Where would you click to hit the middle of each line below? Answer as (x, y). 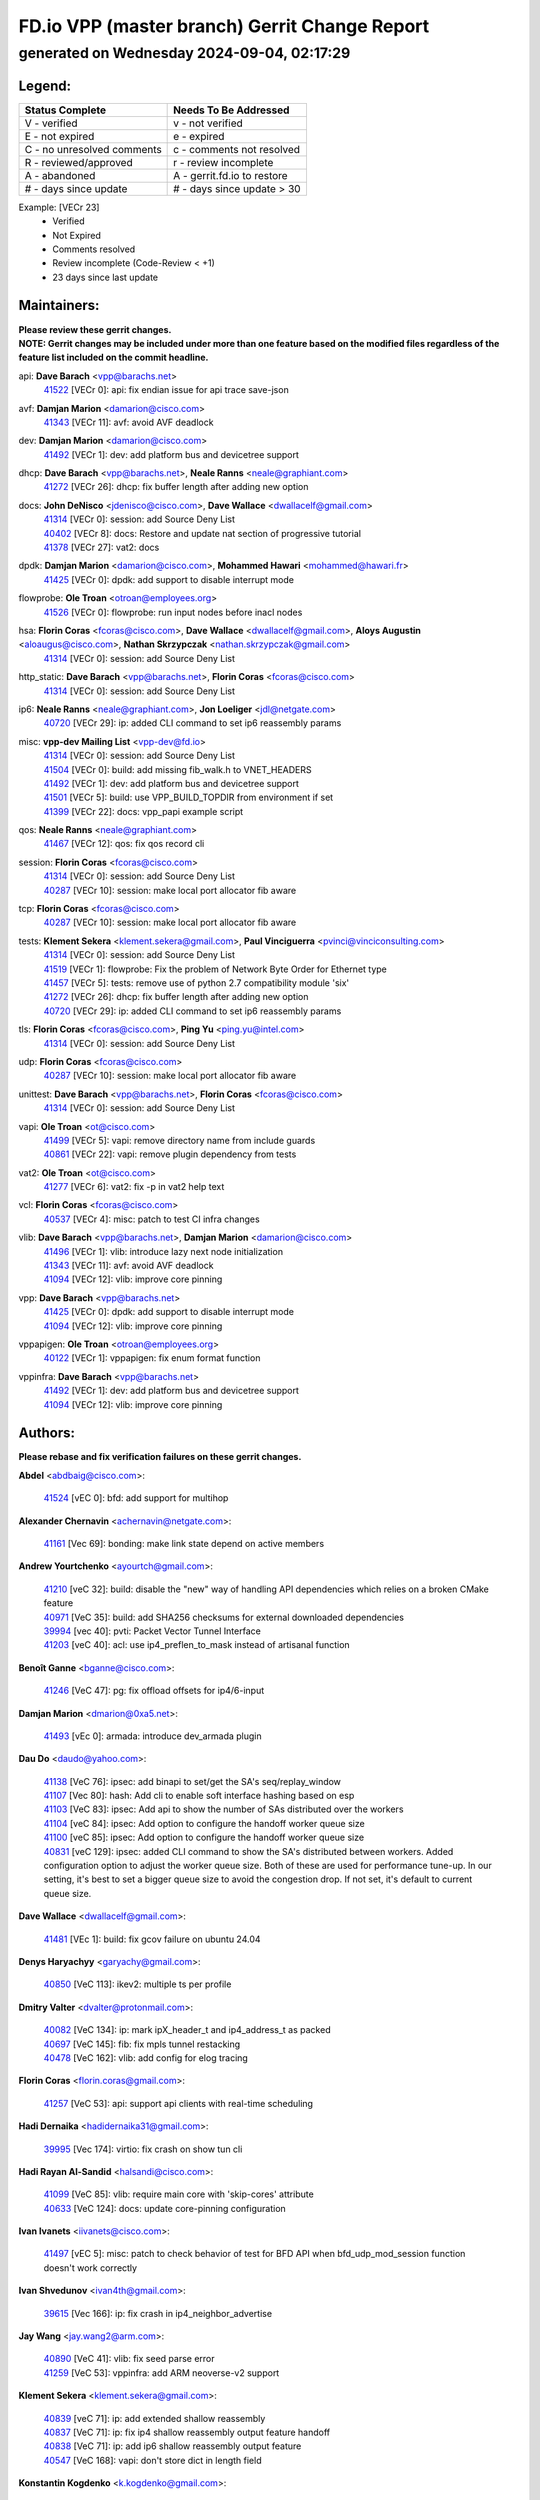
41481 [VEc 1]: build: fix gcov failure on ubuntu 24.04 (152, 1939)
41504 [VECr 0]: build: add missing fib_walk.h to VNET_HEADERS (177, 769)
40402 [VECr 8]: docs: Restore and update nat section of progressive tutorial (202, 533)
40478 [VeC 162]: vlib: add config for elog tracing (146, 2057)
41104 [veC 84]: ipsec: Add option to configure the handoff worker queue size (204, 1823)
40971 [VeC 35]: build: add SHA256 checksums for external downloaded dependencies (224, 1617)
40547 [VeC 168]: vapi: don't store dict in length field (152, 2460)
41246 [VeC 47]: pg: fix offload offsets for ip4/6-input (154, 1691)
